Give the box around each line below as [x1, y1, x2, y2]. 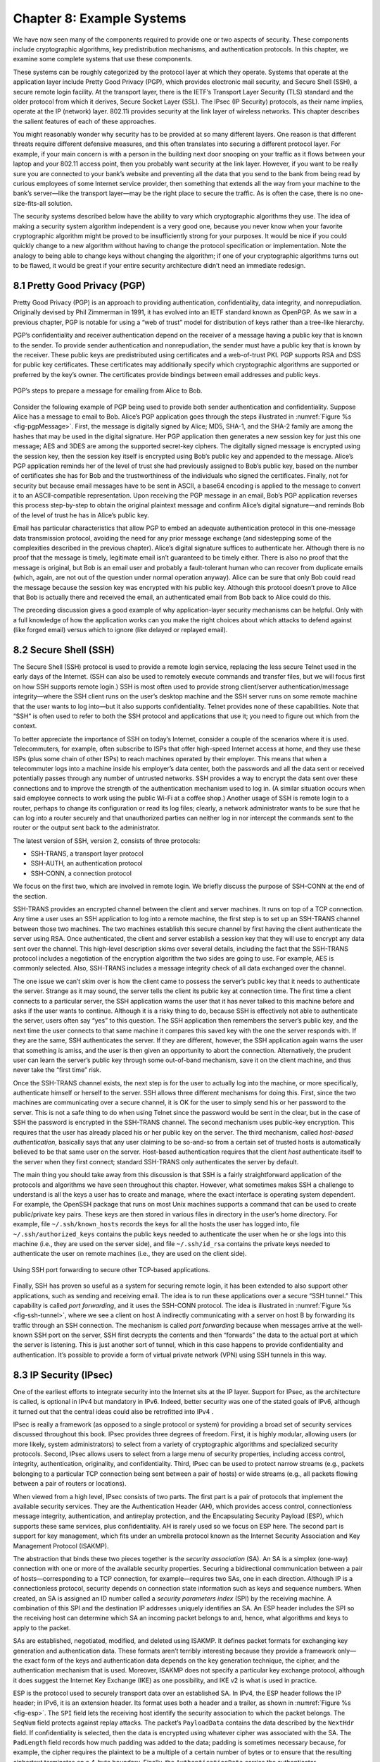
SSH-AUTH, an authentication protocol [30, 859, 144, 868]
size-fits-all [13, 199, 46, 207]
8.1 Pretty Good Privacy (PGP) [13, 279, 146, 292]
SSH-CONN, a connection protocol [30, 869, 132, 877]
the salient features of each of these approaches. [13, 117, 156, 125]
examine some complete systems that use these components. [13, 55, 193, 63]
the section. [13, 892, 48, 900]
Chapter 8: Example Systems [13, 11, 186, 26]
